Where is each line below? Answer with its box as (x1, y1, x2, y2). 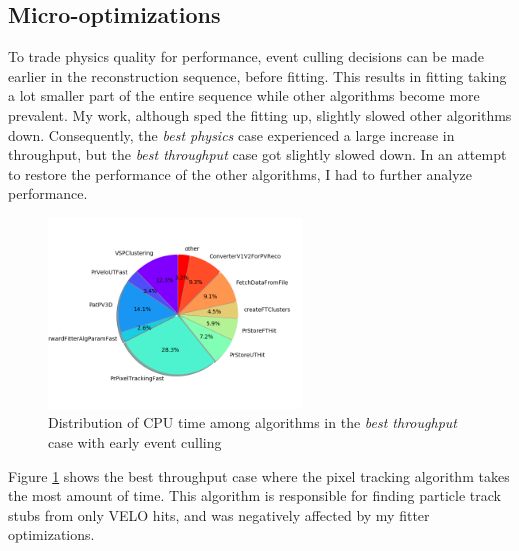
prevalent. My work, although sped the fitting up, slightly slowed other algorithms (8, 104, 512, 125)
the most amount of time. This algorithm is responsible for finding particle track (8, 485, 501, 506)
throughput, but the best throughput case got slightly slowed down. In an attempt (8, 144, 507, 165)
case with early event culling (48, 431, 222, 452)
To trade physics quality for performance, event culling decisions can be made (8, 46, 485, 67)
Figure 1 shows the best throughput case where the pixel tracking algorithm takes (8, 465, 510, 486)
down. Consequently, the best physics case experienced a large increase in (8, 124, 455, 145)
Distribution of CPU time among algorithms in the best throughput (48, 412, 457, 433)
